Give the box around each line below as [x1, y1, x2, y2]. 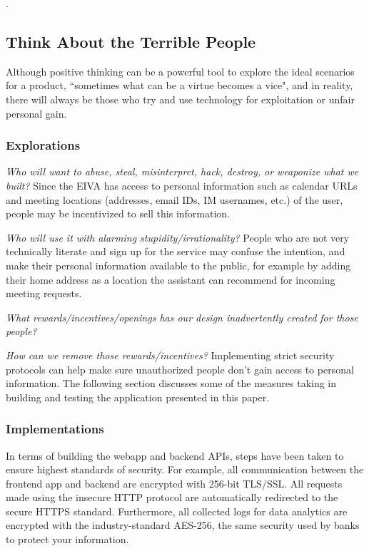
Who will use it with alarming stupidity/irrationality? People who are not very [6, 230, 350, 244]
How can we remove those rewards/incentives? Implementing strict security [6, 347, 335, 362]
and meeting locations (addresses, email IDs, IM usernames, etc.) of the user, [6, 192, 343, 207]
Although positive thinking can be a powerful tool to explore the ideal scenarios [6, 63, 355, 78]
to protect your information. [6, 532, 129, 547]
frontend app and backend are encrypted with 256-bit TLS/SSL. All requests [6, 475, 343, 490]
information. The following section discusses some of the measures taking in [6, 376, 337, 391]
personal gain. [6, 105, 67, 120]
